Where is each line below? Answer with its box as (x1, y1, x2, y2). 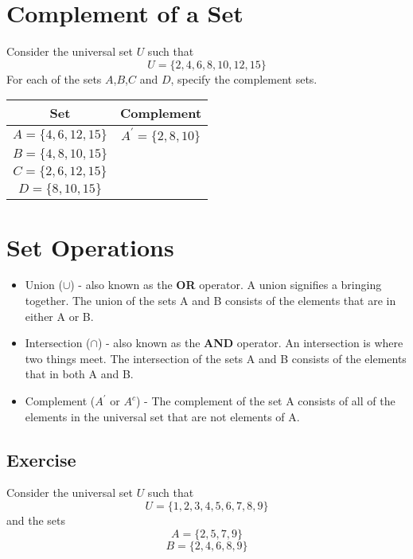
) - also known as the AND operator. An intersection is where (97, 334, 403, 351)
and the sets (6, 511, 66, 528)
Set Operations (6, 230, 174, 263)
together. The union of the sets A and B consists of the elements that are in (25, 292, 396, 309)
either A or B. (25, 307, 94, 324)
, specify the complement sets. (170, 70, 318, 87)
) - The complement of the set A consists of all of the (135, 393, 395, 408)
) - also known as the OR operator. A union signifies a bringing (70, 276, 382, 293)
